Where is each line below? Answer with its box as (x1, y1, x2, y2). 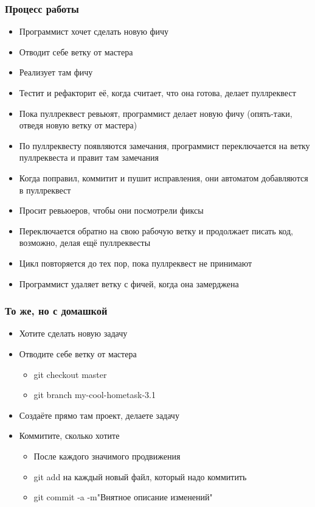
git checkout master (33, 368, 107, 380)
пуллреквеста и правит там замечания (19, 151, 159, 164)
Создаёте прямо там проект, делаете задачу (19, 408, 179, 421)
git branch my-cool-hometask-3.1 (33, 388, 156, 401)
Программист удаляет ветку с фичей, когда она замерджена (19, 277, 239, 290)
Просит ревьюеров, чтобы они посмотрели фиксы (19, 204, 204, 217)
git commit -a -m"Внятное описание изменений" (33, 491, 213, 503)
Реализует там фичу (19, 66, 93, 79)
